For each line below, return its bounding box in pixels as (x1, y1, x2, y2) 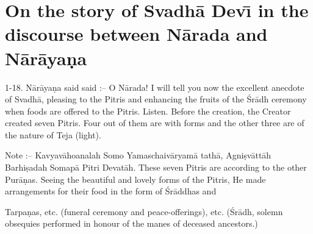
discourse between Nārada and (5, 21, 268, 46)
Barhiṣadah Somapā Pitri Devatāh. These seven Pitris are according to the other (5, 161, 307, 174)
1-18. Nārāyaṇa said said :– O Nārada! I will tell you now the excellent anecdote (5, 80, 304, 93)
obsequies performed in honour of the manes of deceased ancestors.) (5, 217, 258, 230)
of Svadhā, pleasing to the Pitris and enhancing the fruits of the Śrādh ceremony (5, 93, 307, 105)
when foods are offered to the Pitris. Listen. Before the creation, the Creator (5, 104, 291, 117)
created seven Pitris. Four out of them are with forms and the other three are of (5, 116, 304, 129)
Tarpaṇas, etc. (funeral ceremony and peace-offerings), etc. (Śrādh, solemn (5, 205, 283, 218)
